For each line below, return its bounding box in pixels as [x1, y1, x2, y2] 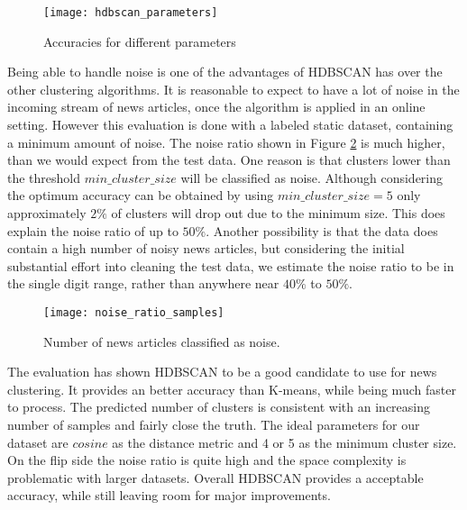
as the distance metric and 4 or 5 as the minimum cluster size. [112, 433, 457, 451]
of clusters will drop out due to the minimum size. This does [111, 204, 445, 222]
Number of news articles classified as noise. [43, 332, 280, 351]
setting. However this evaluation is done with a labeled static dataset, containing [7, 115, 453, 134]
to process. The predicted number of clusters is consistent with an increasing [7, 397, 430, 416]
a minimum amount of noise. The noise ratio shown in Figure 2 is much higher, [7, 132, 445, 151]
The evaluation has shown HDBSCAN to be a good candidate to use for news [7, 362, 437, 381]
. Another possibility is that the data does [206, 221, 438, 240]
